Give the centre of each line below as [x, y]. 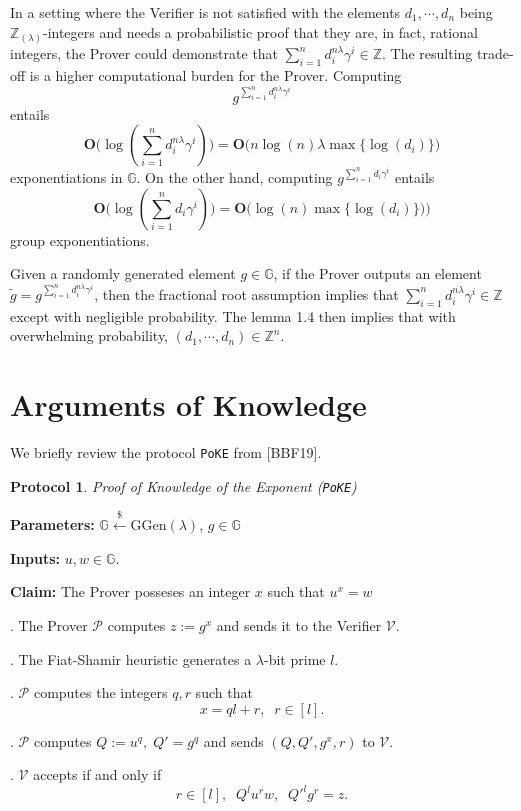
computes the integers [100, 692]
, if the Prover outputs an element [377, 273]
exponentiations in [66, 177]
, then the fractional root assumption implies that [246, 293]
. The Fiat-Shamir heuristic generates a [131, 658]
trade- [495, 53]
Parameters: [52, 524]
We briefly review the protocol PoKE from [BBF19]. [166, 452]
